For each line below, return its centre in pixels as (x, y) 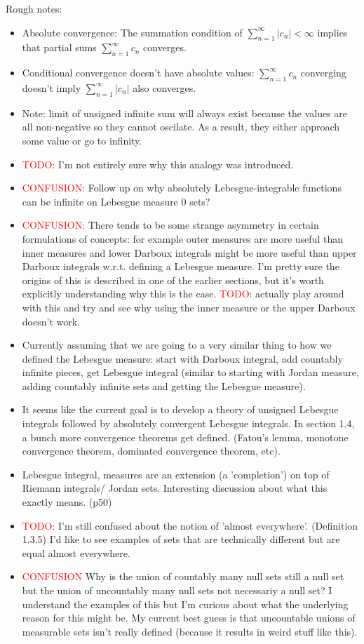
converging (323, 73)
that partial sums (59, 47)
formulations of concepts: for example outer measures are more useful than (182, 238)
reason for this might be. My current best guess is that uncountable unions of (189, 618)
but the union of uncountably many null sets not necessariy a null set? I (177, 590)
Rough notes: (34, 8)
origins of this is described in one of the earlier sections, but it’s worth (173, 280)
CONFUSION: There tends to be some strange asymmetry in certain (170, 225)
